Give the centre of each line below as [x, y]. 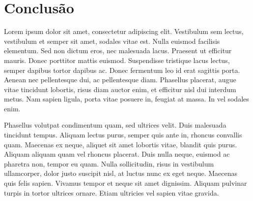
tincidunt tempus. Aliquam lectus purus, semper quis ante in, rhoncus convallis [123, 135]
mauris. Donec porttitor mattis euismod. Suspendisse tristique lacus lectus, [117, 60]
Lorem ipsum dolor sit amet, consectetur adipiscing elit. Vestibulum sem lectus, [124, 31]
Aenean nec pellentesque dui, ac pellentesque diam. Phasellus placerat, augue [120, 80]
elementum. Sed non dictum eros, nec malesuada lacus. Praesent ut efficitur [118, 50]
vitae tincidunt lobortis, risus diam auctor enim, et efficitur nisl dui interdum [120, 89]
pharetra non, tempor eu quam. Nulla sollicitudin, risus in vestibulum [109, 163]
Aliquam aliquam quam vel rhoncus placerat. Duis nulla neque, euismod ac [117, 154]
